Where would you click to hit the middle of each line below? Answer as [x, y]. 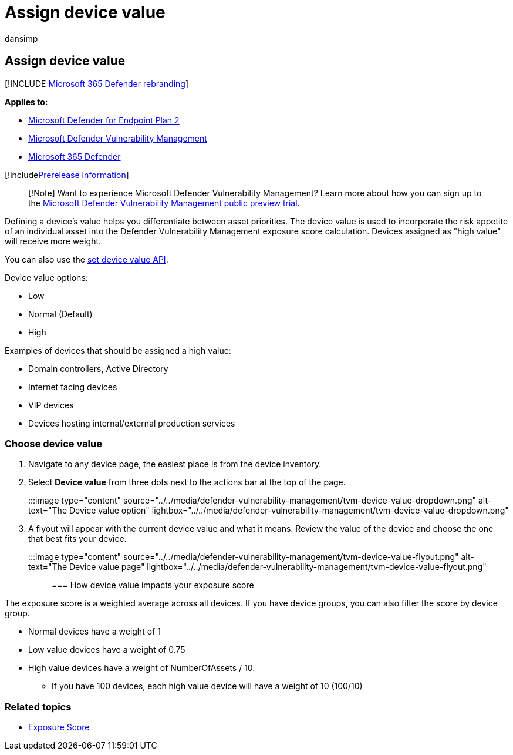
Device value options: [46, 277]
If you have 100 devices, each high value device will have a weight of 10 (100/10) [207, 686]
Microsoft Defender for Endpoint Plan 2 [104, 120]
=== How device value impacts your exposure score [153, 585]
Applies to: [26, 102]
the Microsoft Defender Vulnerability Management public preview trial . [164, 203]
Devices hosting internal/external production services [132, 423]
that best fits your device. [77, 539]
